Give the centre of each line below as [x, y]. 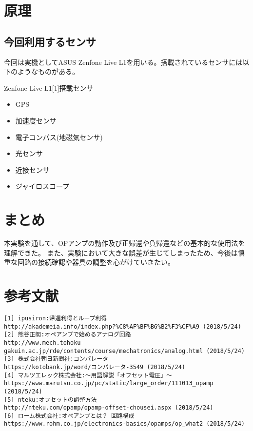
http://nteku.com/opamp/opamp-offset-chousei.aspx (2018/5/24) [109, 408]
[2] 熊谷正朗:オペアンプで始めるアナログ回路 [68, 335]
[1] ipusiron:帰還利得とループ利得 [56, 318]
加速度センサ [36, 120]
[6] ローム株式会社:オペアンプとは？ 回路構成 [69, 416]
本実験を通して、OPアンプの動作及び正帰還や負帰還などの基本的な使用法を [125, 243]
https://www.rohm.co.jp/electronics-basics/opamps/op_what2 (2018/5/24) [124, 424]
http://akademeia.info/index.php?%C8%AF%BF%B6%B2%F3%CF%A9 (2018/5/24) [123, 326]
